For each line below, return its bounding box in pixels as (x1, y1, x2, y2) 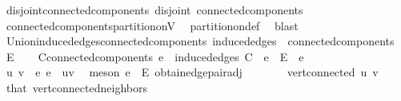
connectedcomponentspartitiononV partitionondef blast (6, 17, 299, 33)
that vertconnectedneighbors (6, 79, 147, 95)
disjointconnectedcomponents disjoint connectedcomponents (6, 2, 303, 17)
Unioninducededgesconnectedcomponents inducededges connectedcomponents (6, 33, 395, 49)
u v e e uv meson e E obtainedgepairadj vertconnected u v (6, 64, 379, 80)
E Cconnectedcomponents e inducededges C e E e (6, 48, 304, 64)
